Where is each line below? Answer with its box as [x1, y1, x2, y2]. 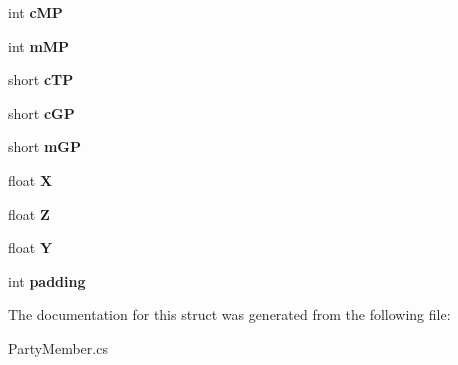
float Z [8, 203, 50, 224]
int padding [8, 270, 86, 291]
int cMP [8, 2, 63, 22]
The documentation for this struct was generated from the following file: [8, 304, 451, 325]
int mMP [8, 35, 70, 56]
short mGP [8, 136, 81, 157]
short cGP [8, 102, 75, 123]
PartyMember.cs [8, 337, 108, 358]
